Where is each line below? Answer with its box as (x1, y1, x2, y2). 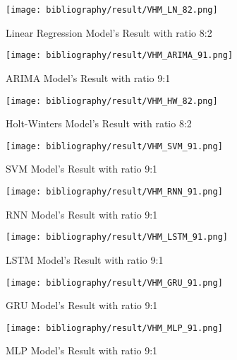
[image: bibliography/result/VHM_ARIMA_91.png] (6, 50, 233, 61)
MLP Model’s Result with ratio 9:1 (6, 343, 158, 358)
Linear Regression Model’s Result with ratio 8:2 (6, 25, 212, 40)
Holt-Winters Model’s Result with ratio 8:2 (6, 116, 192, 131)
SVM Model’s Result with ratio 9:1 (6, 161, 158, 176)
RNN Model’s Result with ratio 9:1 (6, 207, 158, 221)
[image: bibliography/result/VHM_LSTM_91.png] (6, 232, 228, 243)
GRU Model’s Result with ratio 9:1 (6, 298, 158, 313)
